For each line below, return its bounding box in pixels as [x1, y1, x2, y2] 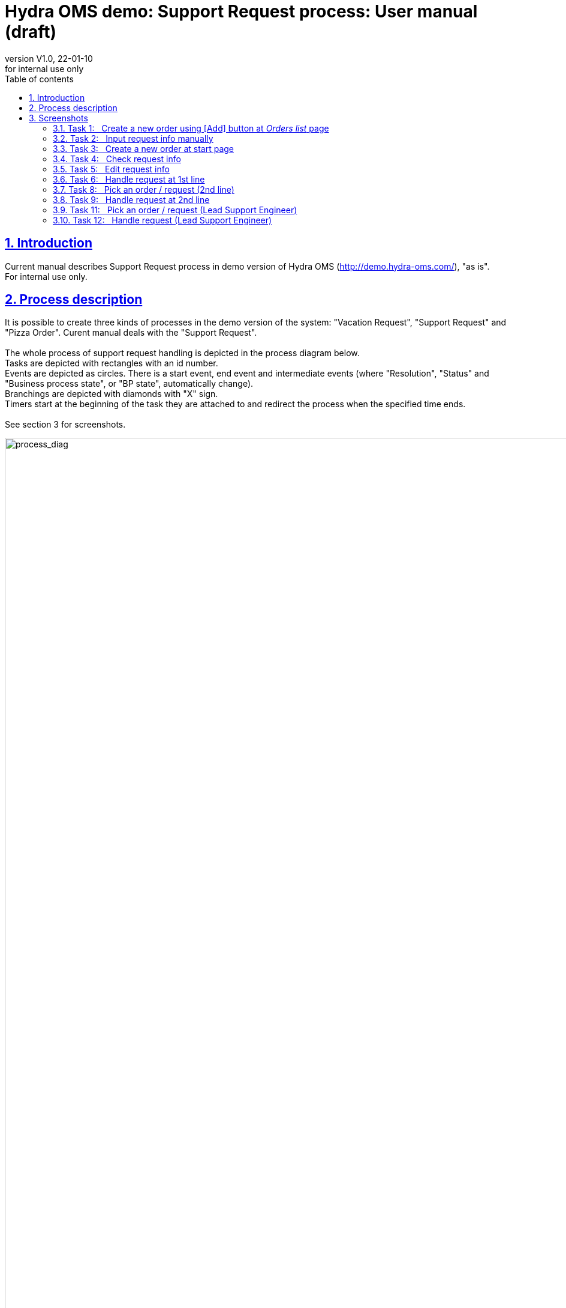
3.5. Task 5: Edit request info [53, 163, 170, 174]
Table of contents [5, 73, 74, 84]
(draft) [5, 22, 57, 42]
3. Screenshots [29, 112, 88, 123]
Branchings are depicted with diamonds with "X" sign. [5, 389, 218, 399]
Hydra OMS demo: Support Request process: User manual [5, 1, 478, 22]
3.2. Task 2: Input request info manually [53, 133, 213, 144]
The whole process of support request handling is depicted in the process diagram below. [5, 348, 360, 359]
